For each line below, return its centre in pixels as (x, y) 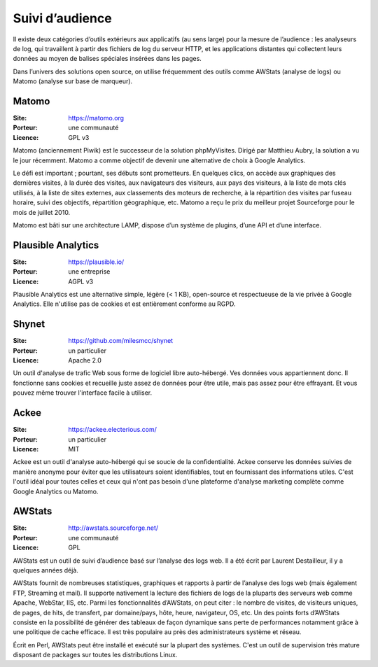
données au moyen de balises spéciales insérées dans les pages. (107, 59)
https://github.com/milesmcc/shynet (121, 341)
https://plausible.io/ (96, 262)
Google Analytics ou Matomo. (56, 491)
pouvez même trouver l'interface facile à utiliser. (83, 393)
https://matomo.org (96, 118)
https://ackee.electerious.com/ (113, 430)
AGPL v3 (81, 281)
